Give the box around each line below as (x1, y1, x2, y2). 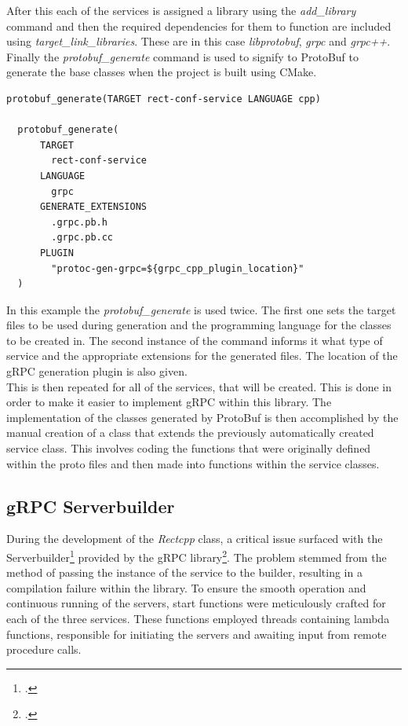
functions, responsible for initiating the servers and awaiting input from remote (6, 625, 387, 642)
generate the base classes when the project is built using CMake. (6, 64, 317, 80)
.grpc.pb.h (51, 216, 107, 228)
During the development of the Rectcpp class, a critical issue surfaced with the (6, 530, 383, 547)
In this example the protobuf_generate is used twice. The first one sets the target (6, 301, 396, 317)
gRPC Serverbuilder (6, 493, 175, 518)
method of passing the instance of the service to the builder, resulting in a (6, 564, 362, 581)
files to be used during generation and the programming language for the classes (6, 317, 392, 333)
